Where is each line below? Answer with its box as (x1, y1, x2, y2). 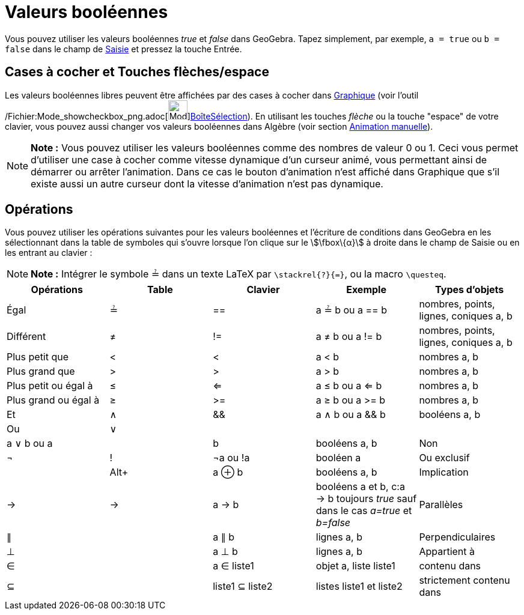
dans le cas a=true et (315, 504, 412, 517)
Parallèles (419, 498, 463, 511)
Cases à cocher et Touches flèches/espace (5, 64, 269, 80)
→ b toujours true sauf (315, 492, 417, 505)
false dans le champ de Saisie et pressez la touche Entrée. (5, 43, 242, 54)
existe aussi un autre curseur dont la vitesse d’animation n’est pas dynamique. (31, 177, 383, 190)
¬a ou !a (213, 452, 250, 464)
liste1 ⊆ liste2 (213, 580, 273, 593)
